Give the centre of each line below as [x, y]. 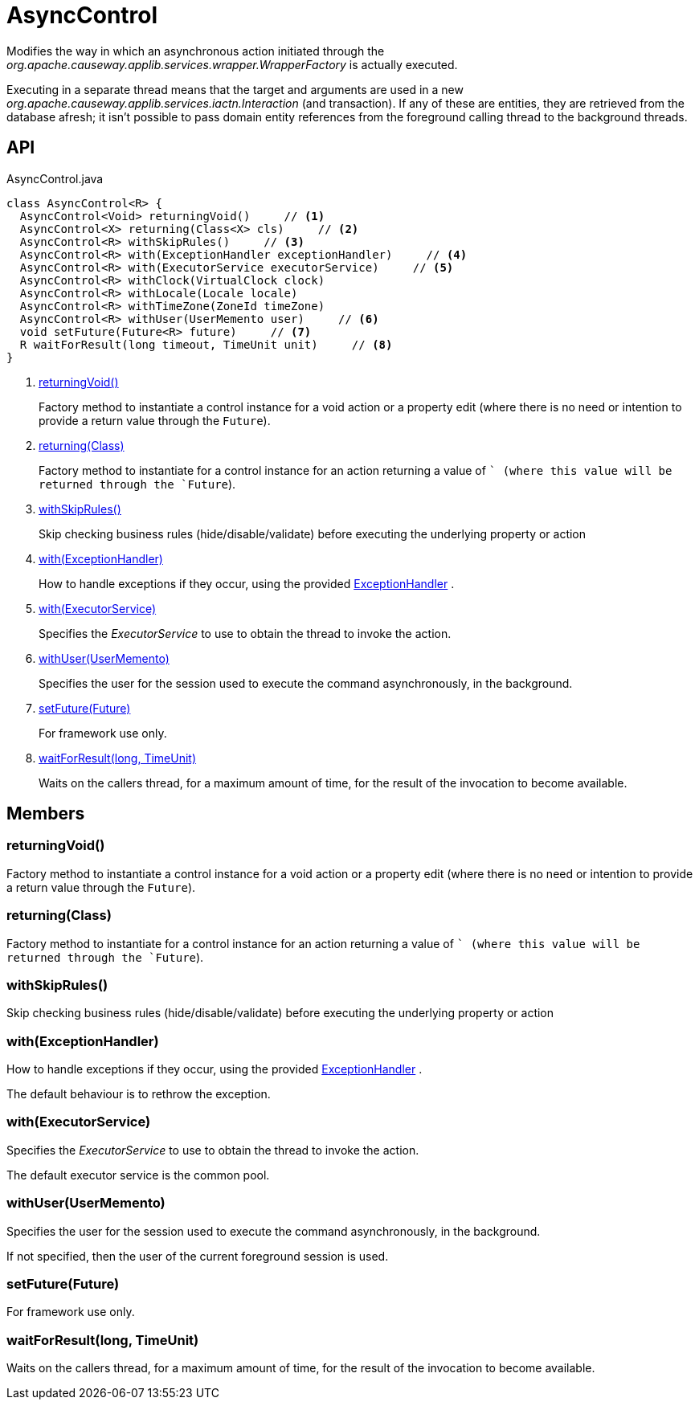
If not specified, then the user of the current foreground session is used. [198, 1256]
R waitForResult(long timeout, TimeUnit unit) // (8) [206, 344]
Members [46, 814]
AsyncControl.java [55, 178]
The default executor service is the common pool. [138, 1175]
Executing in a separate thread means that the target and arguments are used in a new [235, 89]
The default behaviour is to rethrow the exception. [139, 1094]
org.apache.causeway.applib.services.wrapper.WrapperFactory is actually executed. [232, 64]
